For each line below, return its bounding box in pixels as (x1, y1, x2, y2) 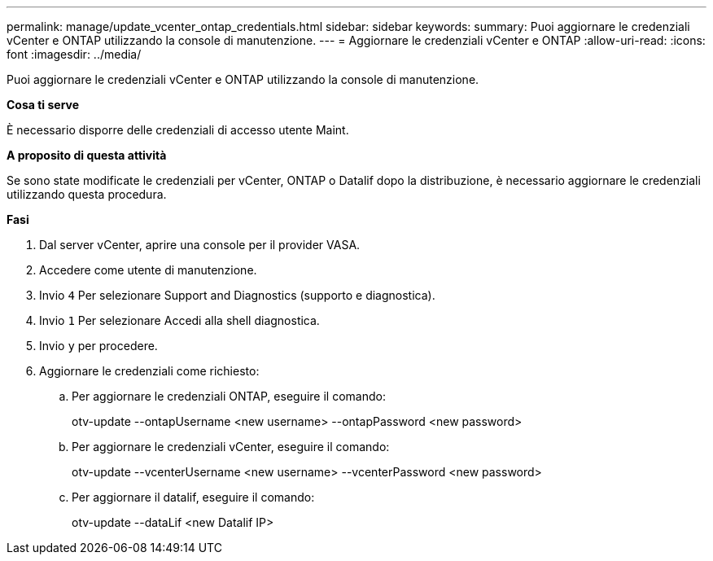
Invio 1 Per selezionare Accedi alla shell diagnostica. (39, 313, 320, 327)
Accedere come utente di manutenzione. (39, 263, 257, 277)
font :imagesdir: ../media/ (7, 47, 142, 61)
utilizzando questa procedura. (7, 187, 167, 201)
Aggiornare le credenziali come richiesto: (39, 364, 260, 378)
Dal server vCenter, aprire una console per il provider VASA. (39, 238, 361, 252)
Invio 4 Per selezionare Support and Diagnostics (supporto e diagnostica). (39, 288, 435, 302)
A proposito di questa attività (7, 148, 167, 162)
